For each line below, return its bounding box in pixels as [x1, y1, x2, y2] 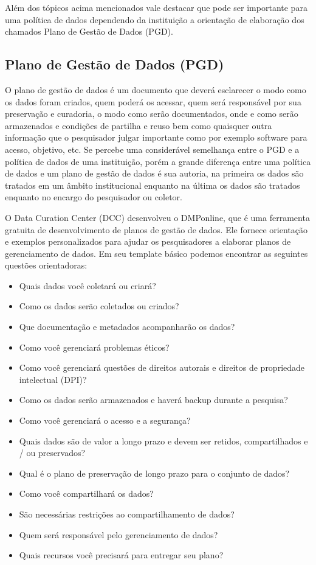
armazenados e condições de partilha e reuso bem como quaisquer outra [5, 119, 272, 132]
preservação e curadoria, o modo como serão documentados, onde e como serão [5, 107, 298, 120]
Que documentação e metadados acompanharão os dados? [19, 320, 235, 333]
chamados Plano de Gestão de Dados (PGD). [5, 25, 173, 38]
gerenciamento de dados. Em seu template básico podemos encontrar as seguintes [5, 247, 308, 259]
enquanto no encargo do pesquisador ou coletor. [5, 191, 182, 203]
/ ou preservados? [19, 446, 86, 459]
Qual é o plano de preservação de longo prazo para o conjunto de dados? [19, 466, 290, 479]
